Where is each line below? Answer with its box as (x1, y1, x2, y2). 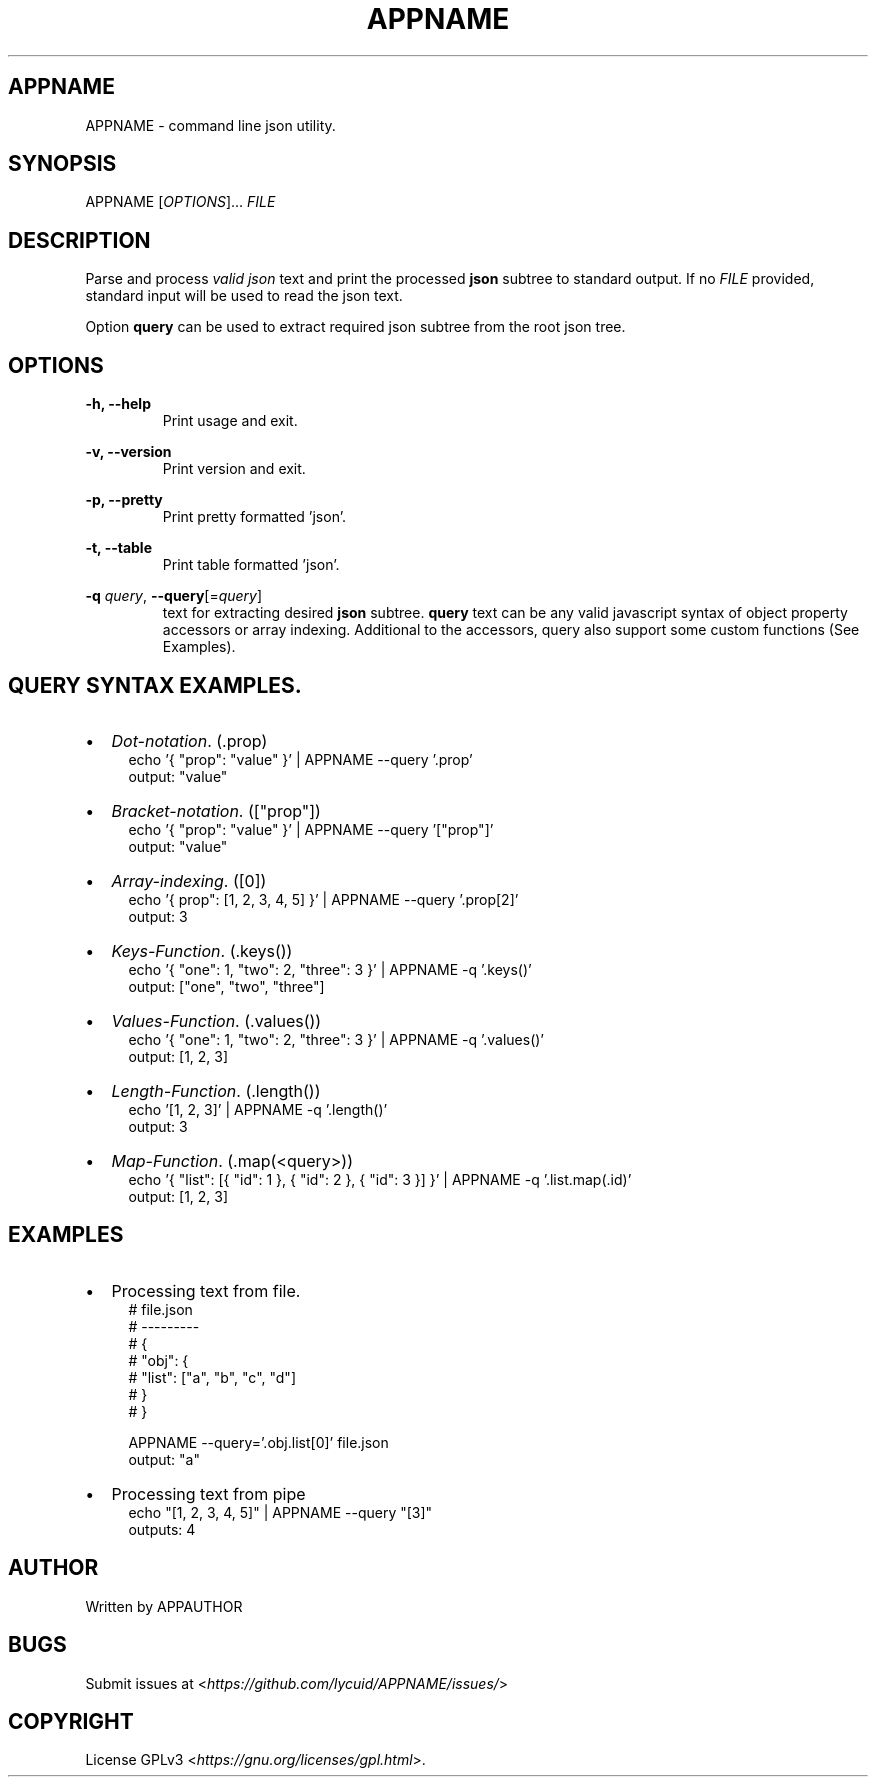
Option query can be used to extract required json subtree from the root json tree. (85, 318, 626, 336)
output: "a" (128, 1450, 200, 1468)
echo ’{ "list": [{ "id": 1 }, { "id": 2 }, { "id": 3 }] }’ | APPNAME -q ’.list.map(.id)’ (128, 1170, 632, 1188)
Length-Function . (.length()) (111, 1080, 321, 1101)
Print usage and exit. (162, 412, 298, 430)
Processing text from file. (111, 1280, 301, 1301)
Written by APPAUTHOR (85, 1597, 243, 1615)
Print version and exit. (162, 460, 306, 478)
